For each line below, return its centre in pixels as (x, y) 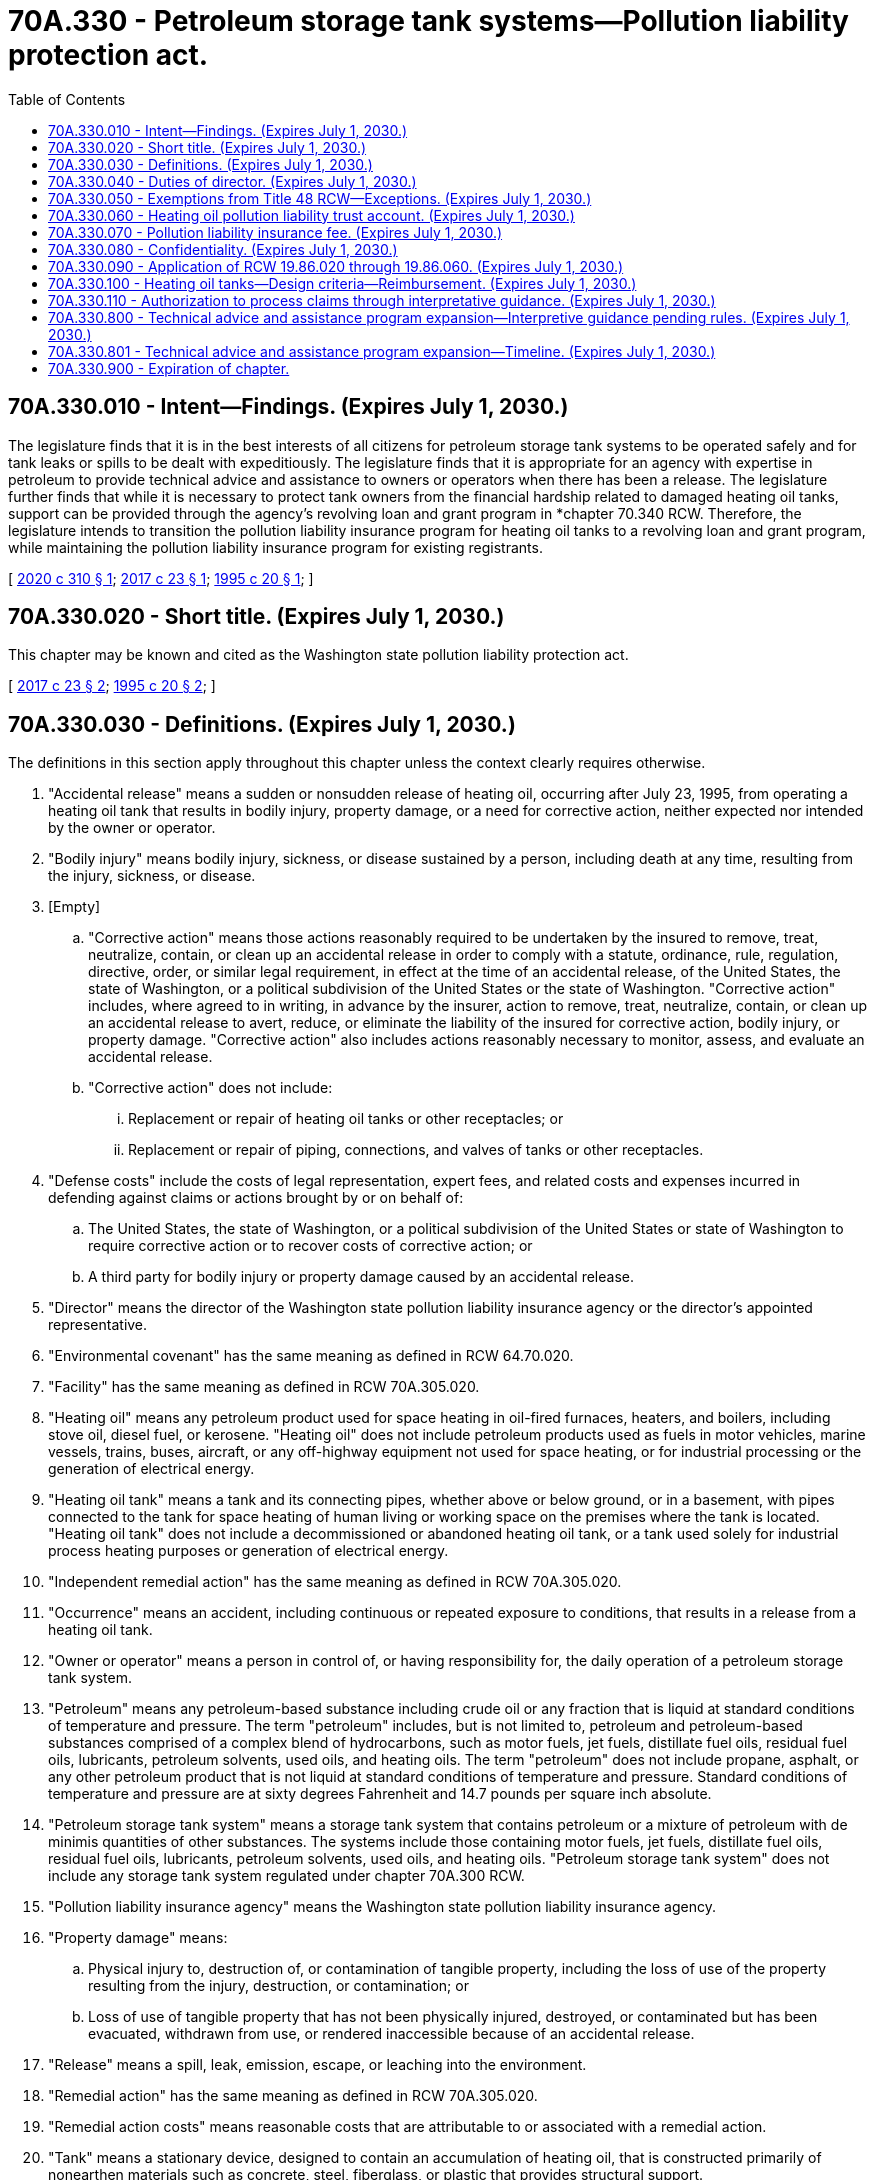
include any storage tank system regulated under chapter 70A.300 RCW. (286, 1876)
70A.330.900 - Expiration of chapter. (169, 368)
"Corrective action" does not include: (210, 1088)
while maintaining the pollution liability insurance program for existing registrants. (275, 547)
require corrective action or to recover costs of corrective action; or (310, 1246)
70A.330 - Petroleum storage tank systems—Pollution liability (428, 21)
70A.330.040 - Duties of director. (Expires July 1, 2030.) (232, 181)
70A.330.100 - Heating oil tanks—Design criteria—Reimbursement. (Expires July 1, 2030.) (342, 283)
